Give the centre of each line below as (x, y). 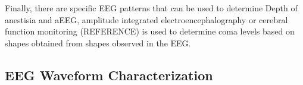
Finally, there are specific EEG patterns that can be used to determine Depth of (151, 8)
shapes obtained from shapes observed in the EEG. (98, 42)
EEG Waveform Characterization (109, 75)
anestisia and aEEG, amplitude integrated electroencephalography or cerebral (146, 19)
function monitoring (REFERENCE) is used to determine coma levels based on (150, 31)
